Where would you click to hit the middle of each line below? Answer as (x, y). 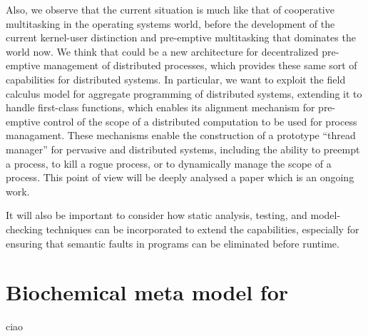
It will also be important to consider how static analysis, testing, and (157, 215)
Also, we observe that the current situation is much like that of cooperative (170, 9)
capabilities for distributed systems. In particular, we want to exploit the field (176, 79)
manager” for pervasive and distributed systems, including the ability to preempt (183, 149)
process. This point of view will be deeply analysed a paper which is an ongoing (180, 177)
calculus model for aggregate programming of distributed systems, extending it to (184, 93)
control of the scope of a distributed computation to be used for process (200, 121)
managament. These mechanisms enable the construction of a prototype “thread (181, 135)
